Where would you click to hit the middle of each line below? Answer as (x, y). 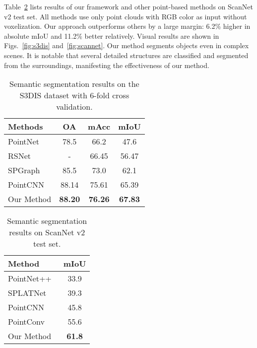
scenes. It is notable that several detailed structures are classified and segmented (126, 55)
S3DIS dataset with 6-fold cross (74, 95)
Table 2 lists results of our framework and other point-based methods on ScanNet (128, 6)
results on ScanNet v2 (47, 232)
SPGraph (24, 170)
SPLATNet (27, 293)
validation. (74, 107)
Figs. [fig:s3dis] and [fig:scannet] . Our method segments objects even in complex (127, 45)
